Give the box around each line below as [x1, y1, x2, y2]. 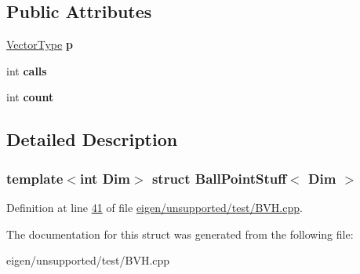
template [6, 168, 64, 188]
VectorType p [6, 36, 73, 53]
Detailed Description [6, 127, 178, 152]
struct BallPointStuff [151, 168, 287, 188]
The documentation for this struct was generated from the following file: [6, 225, 354, 242]
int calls [6, 62, 47, 79]
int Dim [79, 168, 131, 188]
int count [6, 89, 54, 105]
